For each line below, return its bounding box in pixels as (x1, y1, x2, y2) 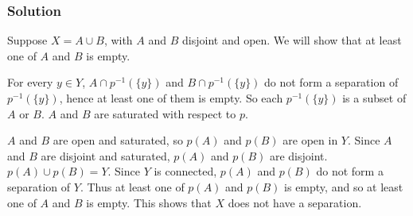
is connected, (154, 163, 217, 179)
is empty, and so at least (284, 178, 403, 195)
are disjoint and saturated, (41, 147, 170, 164)
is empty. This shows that (86, 194, 212, 210)
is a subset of (342, 90, 407, 106)
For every (7, 74, 53, 91)
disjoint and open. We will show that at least (182, 32, 402, 48)
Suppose (7, 32, 48, 48)
